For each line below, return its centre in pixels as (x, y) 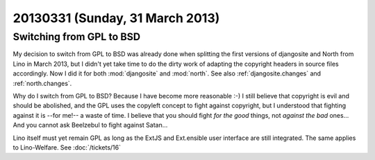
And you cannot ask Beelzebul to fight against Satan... (90, 125)
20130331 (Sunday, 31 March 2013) (116, 18)
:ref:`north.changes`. (42, 83)
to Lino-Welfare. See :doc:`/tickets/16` (67, 147)
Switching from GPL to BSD (77, 37)
